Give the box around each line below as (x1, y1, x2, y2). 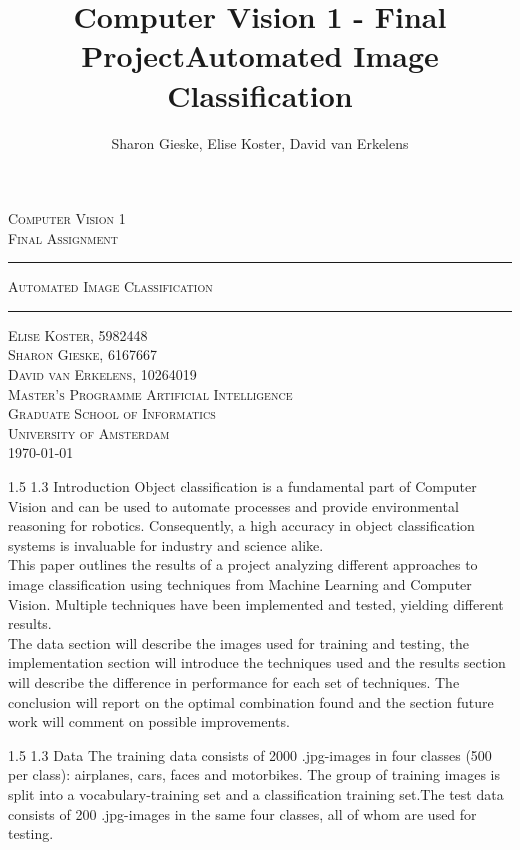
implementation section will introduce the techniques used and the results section (8, 652, 506, 673)
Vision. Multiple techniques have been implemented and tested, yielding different (8, 593, 504, 614)
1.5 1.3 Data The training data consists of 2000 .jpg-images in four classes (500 (8, 744, 492, 765)
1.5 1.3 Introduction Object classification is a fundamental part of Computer (8, 476, 477, 497)
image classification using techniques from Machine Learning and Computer (8, 574, 472, 594)
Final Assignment (8, 227, 118, 248)
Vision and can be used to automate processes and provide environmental (8, 495, 459, 516)
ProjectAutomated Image (81, 35, 439, 76)
